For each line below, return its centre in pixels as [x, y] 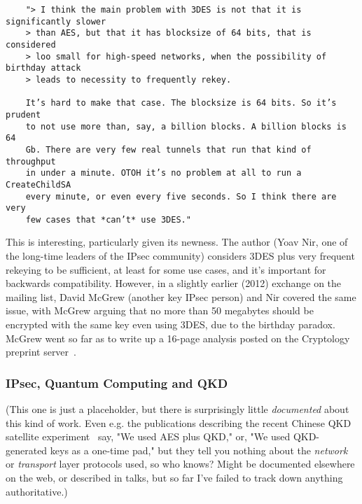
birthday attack [43, 68]
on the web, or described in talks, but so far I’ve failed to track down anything [174, 477]
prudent [23, 114]
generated [27, 450]
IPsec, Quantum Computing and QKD [117, 383]
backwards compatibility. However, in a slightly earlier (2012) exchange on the [174, 283]
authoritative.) [37, 491]
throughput [31, 161]
